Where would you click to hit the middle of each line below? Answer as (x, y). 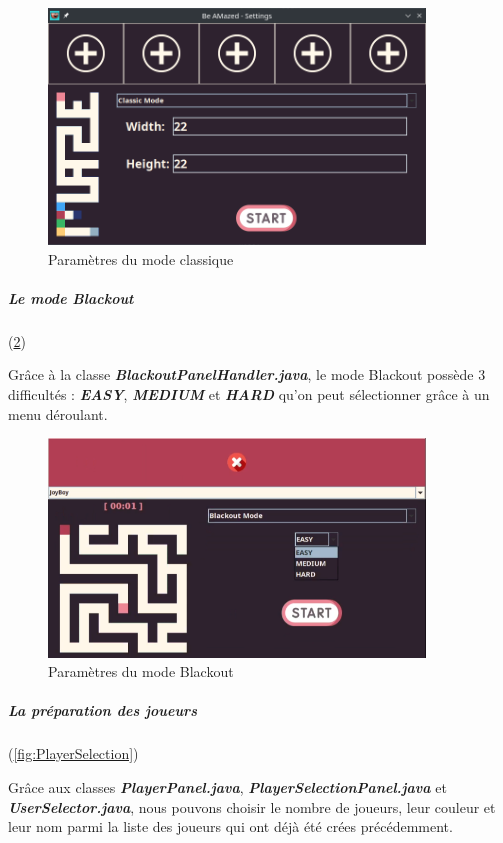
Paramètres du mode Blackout (141, 671)
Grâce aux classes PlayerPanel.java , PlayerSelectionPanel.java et (227, 786)
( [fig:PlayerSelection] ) (73, 753)
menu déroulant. (58, 413)
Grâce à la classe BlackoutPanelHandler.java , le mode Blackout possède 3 (247, 374)
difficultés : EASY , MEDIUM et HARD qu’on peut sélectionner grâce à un (249, 394)
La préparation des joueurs (102, 710)
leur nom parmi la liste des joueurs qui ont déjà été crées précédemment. (230, 826)
